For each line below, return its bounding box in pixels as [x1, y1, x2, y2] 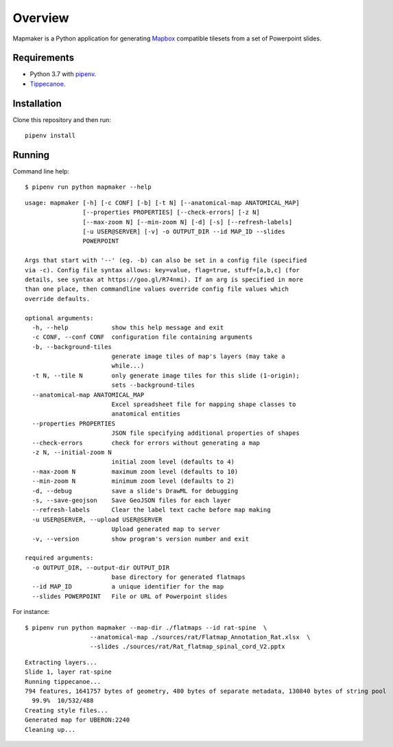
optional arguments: [25, 314, 94, 322]
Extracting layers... [25, 659, 97, 666]
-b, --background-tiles [32, 343, 112, 351]
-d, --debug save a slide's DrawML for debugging [32, 487, 239, 495]
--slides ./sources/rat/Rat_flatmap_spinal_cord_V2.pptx [89, 643, 285, 651]
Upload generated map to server [111, 525, 221, 533]
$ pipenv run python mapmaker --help [25, 183, 152, 191]
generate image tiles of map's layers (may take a [111, 353, 285, 360]
